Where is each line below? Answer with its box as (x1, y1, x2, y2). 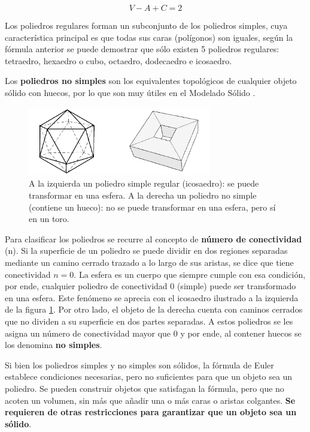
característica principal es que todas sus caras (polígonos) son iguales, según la (5, 31, 293, 43)
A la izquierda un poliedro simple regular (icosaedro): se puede (29, 177, 259, 190)
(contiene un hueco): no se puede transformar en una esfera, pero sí (29, 200, 276, 213)
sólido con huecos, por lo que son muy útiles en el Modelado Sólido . (5, 86, 256, 98)
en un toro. (29, 212, 69, 225)
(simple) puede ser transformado (177, 280, 296, 292)
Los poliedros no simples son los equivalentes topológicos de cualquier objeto (5, 74, 297, 87)
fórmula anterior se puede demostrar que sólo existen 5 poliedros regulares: (5, 43, 279, 55)
